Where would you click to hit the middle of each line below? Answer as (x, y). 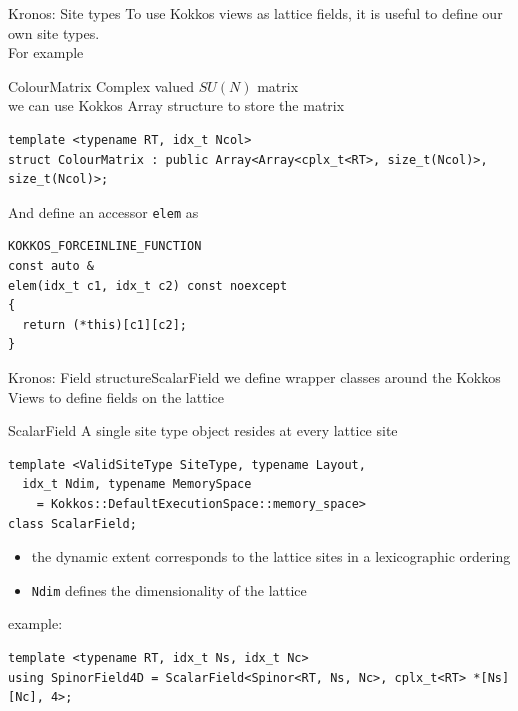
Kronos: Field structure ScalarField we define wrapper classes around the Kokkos (254, 376)
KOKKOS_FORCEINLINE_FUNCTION (105, 246)
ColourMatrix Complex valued (101, 85)
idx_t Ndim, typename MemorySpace (137, 484)
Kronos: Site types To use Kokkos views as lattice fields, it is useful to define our (255, 13)
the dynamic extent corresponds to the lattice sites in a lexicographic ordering (271, 556)
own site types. (54, 32)
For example (46, 52)
